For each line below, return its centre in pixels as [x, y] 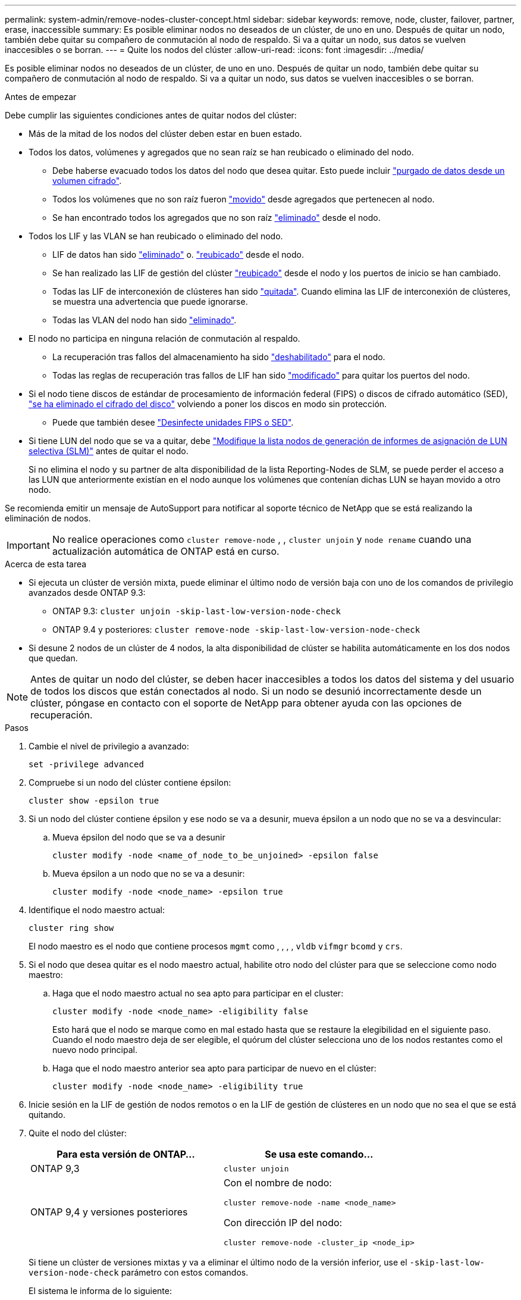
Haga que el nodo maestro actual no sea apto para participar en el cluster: [198, 993]
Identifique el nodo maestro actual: [97, 910]
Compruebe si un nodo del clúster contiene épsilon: [130, 782]
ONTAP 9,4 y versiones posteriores [109, 1212]
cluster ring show [71, 928]
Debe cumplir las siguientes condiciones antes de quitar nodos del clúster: [151, 115]
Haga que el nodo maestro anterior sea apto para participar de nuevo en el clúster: [214, 1068]
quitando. [47, 1115]
